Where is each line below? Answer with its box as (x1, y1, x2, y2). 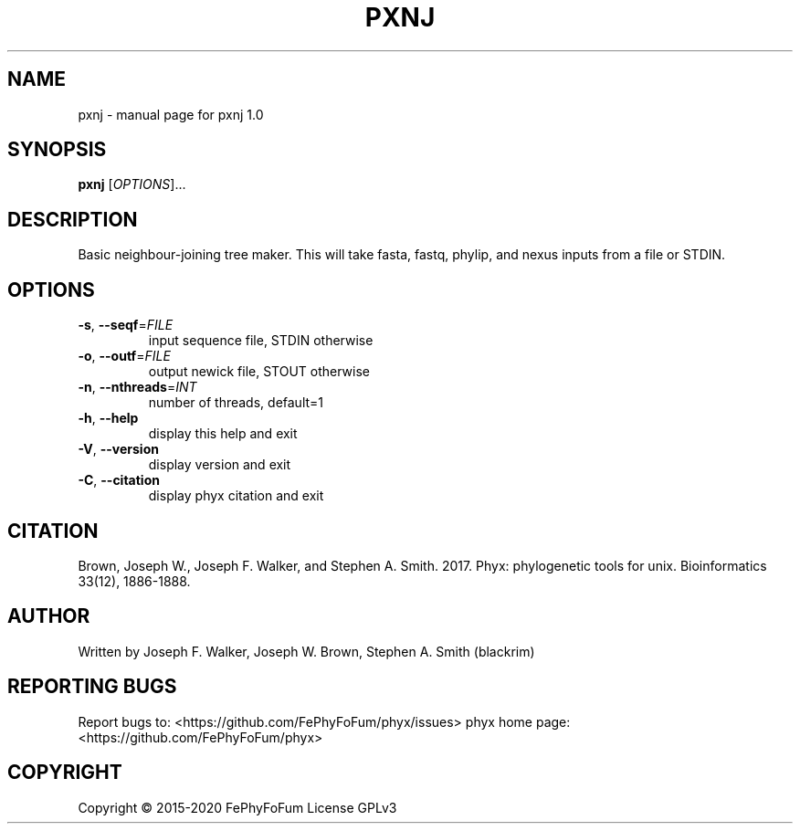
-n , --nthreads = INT (78, 379, 197, 395)
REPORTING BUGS (7, 675, 177, 699)
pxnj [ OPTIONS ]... (78, 176, 186, 193)
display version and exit (148, 457, 291, 473)
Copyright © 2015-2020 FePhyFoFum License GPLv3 (78, 799, 397, 815)
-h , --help (78, 410, 139, 426)
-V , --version (78, 441, 159, 458)
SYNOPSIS (7, 138, 107, 162)
